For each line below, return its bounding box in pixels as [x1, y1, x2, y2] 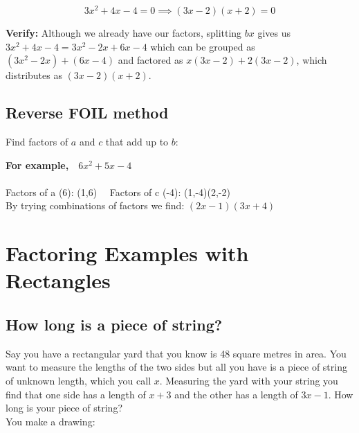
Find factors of [6, 134, 68, 149]
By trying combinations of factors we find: [6, 198, 185, 213]
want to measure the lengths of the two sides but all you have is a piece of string [6, 360, 347, 374]
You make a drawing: [6, 414, 95, 428]
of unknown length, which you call [6, 373, 151, 387]
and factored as [118, 53, 183, 67]
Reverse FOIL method [6, 102, 169, 123]
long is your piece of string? [6, 400, 123, 415]
